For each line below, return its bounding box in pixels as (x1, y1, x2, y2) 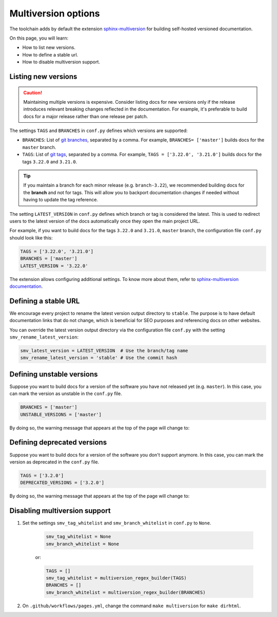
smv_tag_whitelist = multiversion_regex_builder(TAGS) (46, 575, 187, 581)
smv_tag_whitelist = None (46, 534, 111, 539)
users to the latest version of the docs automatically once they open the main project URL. (9, 218, 200, 224)
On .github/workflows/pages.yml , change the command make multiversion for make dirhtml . (22, 603, 241, 609)
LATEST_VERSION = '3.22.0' (20, 263, 88, 269)
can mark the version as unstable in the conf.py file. (9, 390, 123, 397)
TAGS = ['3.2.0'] (20, 473, 64, 478)
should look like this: (9, 234, 53, 241)
